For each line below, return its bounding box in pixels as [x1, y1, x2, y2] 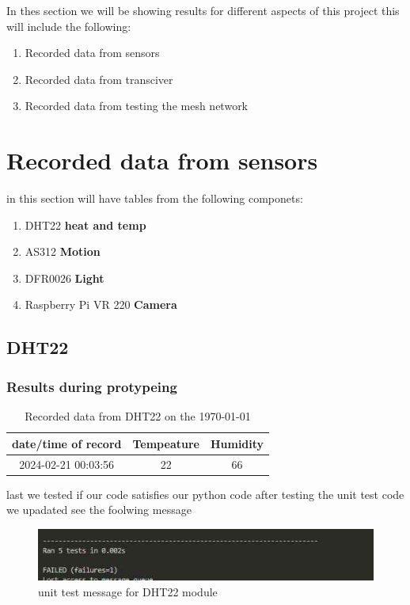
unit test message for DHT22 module [38, 583, 218, 599]
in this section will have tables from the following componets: [6, 190, 303, 207]
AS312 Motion [25, 243, 101, 260]
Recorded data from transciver [25, 70, 173, 87]
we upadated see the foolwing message [6, 501, 192, 518]
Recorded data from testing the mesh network [25, 97, 249, 114]
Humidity [210, 435, 264, 451]
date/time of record [12, 435, 122, 451]
